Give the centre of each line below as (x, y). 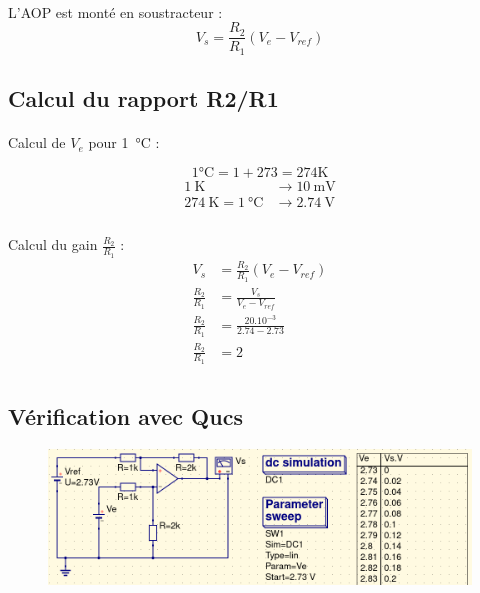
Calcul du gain (53, 244)
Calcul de (37, 142)
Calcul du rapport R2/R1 (143, 98)
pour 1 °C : (124, 142)
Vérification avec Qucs (125, 416)
